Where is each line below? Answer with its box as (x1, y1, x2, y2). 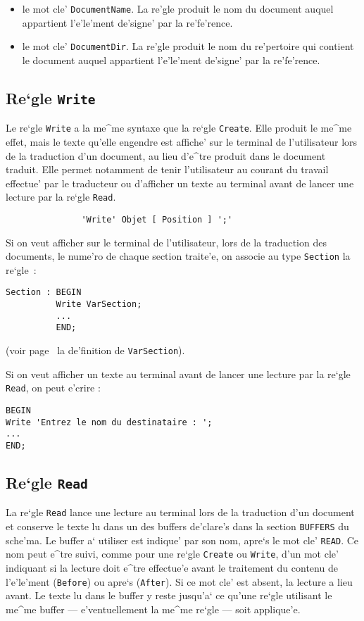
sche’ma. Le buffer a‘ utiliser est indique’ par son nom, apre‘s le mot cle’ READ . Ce (6, 532, 359, 547)
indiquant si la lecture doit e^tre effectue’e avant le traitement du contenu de (6, 560, 338, 575)
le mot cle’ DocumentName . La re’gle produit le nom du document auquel (22, 1, 334, 15)
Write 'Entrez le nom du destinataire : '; (6, 417, 213, 427)
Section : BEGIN (6, 287, 82, 298)
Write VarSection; (56, 299, 142, 310)
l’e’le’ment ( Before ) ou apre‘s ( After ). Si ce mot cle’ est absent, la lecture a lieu (6, 574, 353, 589)
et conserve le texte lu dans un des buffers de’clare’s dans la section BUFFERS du (6, 519, 349, 534)
